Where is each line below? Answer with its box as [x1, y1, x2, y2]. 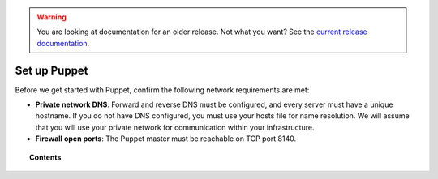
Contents [29, 152, 62, 162]
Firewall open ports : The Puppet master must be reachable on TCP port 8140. [35, 134, 296, 143]
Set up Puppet [15, 63, 88, 77]
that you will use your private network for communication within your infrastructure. [35, 122, 315, 132]
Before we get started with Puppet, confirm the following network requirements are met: [15, 85, 310, 95]
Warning [36, 12, 67, 22]
